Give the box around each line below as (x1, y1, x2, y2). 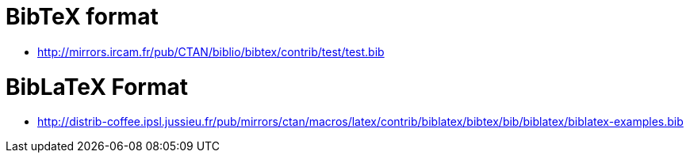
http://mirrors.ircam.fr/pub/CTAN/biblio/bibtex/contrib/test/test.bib (37, 44, 385, 59)
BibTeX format (6, 3, 159, 30)
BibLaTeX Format (6, 73, 189, 100)
